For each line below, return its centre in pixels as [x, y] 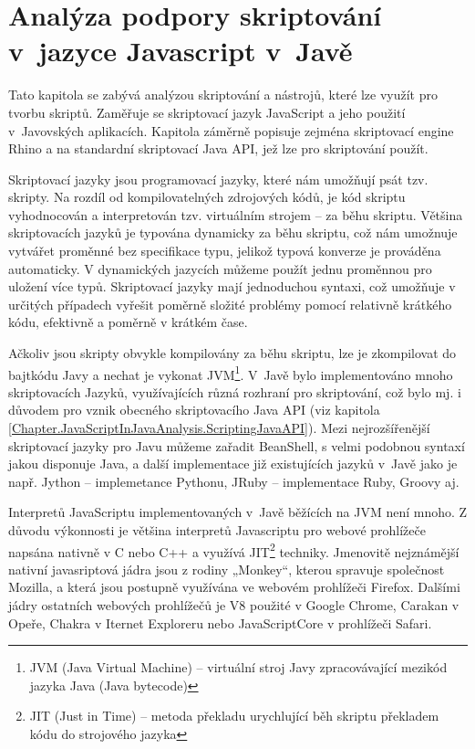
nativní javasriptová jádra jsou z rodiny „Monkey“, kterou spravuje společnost [227, 569]
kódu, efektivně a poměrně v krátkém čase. [128, 322]
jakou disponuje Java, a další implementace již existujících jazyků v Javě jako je [233, 464]
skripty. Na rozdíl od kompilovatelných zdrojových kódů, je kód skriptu [207, 197]
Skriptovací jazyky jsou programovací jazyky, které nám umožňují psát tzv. [218, 179]
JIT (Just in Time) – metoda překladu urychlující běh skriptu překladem [234, 716]
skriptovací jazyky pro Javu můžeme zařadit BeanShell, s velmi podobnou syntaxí [237, 445]
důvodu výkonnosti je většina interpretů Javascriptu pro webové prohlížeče [217, 530]
